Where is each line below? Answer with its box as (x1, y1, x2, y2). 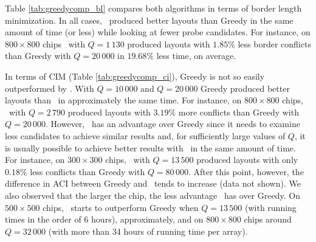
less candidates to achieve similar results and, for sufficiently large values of (5, 129, 286, 142)
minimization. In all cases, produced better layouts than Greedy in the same (5, 13, 294, 26)
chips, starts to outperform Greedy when (43, 201, 199, 213)
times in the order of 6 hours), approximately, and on (5, 213, 204, 226)
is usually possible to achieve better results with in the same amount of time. (5, 141, 296, 154)
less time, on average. (156, 49, 236, 62)
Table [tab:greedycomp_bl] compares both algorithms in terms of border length (5, 2, 302, 14)
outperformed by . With (5, 81, 94, 94)
